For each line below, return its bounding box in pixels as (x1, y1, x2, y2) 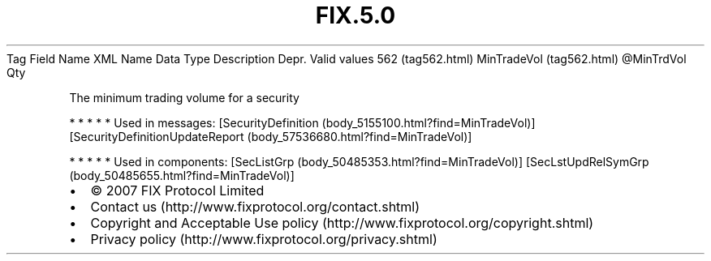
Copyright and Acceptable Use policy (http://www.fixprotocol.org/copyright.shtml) (90, 214, 594, 231)
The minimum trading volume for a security (69, 90, 299, 105)
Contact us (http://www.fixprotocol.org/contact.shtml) (90, 198, 420, 215)
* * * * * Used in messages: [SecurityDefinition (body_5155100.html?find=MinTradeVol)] (69, 115, 536, 130)
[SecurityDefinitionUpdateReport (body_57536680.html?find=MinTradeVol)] (69, 129, 472, 143)
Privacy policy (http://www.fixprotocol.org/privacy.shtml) (90, 230, 437, 247)
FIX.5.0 (315, 2, 396, 29)
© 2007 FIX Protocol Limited (90, 182, 265, 199)
